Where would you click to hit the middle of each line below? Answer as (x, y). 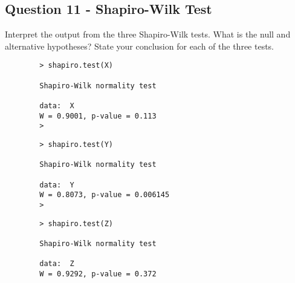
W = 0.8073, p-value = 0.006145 (105, 195)
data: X (57, 106)
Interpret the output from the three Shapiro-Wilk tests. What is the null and (148, 34)
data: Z (57, 264)
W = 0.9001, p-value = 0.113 (98, 116)
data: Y (57, 185)
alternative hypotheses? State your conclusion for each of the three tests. (140, 46)
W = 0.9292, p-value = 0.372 (98, 274)
